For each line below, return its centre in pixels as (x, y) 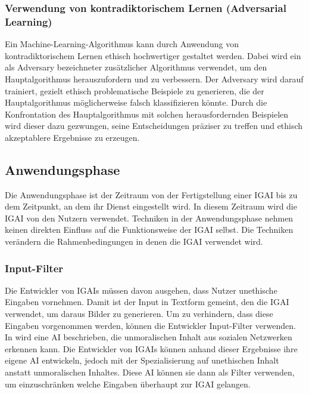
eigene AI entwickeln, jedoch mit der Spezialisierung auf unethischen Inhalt (142, 360)
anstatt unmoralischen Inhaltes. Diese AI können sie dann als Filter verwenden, (150, 372)
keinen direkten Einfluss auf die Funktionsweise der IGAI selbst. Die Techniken (149, 230)
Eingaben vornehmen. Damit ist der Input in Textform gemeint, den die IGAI (147, 302)
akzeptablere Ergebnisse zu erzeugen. (72, 137)
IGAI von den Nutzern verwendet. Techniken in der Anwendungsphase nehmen (149, 218)
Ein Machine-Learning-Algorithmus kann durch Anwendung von (122, 44)
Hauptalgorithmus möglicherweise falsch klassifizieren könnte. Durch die (136, 102)
